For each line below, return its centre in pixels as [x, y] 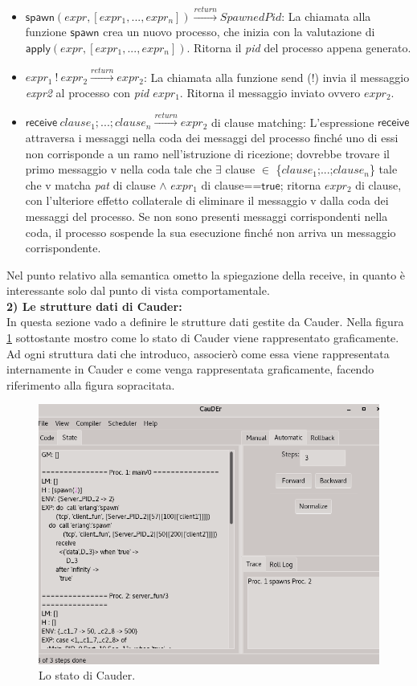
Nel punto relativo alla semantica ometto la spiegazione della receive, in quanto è [206, 274]
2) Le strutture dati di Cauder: [94, 306]
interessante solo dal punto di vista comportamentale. [138, 290]
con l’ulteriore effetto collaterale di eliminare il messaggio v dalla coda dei [207, 200]
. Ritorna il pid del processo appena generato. [299, 47]
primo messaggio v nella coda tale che [119, 169]
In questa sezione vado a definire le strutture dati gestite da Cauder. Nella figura [205, 322]
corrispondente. [63, 248]
